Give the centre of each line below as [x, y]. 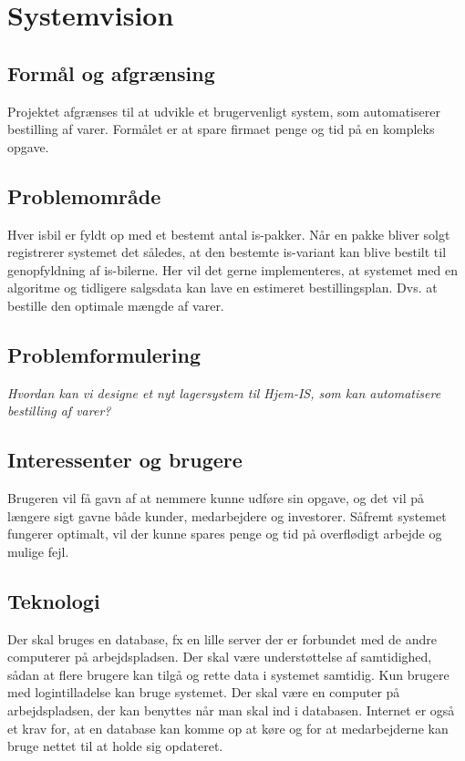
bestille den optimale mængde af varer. [116, 305]
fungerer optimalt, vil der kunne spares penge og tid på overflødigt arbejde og [225, 534]
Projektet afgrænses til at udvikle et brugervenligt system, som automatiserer [224, 111]
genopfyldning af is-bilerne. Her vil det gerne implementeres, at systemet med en [232, 269]
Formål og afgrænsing [111, 72]
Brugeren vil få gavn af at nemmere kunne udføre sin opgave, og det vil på [216, 498]
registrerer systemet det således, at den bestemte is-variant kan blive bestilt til [227, 252]
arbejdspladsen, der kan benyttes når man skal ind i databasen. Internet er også [231, 710]
